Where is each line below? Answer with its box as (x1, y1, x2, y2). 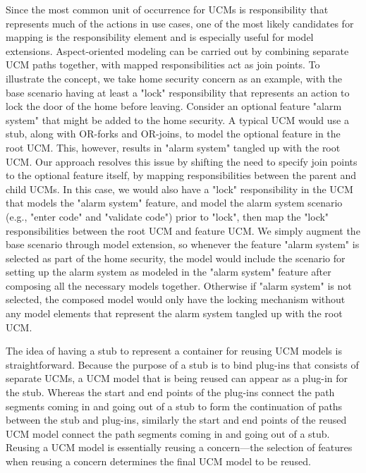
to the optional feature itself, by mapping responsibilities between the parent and (6, 168, 357, 183)
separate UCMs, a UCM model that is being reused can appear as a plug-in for (6, 371, 348, 386)
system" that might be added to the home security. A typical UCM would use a (6, 112, 349, 127)
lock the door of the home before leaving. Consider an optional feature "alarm (6, 99, 342, 113)
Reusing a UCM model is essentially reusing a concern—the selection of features (6, 440, 353, 455)
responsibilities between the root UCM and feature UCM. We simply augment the (6, 223, 360, 238)
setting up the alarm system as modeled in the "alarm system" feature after (6, 264, 331, 279)
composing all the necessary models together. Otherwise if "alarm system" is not (6, 278, 352, 293)
